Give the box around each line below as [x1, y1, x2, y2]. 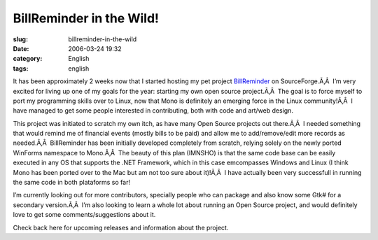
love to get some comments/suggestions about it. [13, 211, 156, 219]
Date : [13, 44, 29, 52]
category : [13, 55, 43, 63]
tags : [13, 64, 29, 73]
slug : [13, 35, 28, 43]
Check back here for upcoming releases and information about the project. [13, 223, 229, 232]
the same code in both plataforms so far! [13, 178, 131, 187]
